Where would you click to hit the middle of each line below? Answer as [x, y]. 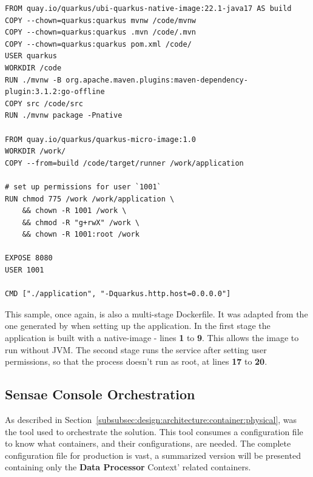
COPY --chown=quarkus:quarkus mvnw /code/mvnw [100, 20]
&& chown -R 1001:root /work [81, 235]
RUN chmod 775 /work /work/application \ [90, 199]
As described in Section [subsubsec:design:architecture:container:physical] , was [151, 420]
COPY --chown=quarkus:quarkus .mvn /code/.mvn [100, 32]
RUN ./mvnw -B [33, 80]
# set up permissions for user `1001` [83, 187]
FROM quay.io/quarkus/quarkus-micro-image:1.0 [100, 139]
